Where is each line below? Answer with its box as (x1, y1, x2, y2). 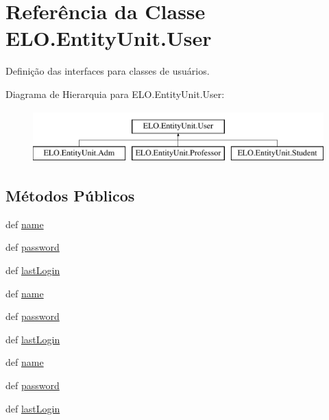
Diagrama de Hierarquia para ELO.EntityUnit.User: (5, 86, 225, 101)
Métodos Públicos (5, 185, 135, 206)
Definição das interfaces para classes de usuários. (5, 64, 210, 78)
